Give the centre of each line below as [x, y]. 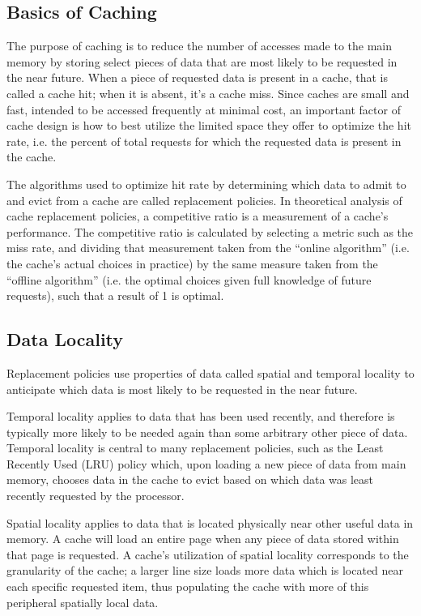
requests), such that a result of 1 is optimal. [115, 295]
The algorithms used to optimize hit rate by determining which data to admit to [206, 184]
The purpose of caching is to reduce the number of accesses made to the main [200, 46]
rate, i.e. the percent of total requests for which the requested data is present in [204, 141]
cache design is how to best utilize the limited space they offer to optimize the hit [209, 125]
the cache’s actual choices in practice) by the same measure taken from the [192, 263]
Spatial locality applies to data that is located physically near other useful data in [210, 522]
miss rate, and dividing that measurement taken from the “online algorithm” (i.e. [208, 248]
